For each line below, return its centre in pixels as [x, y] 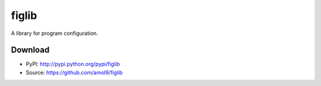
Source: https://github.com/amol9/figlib [74, 72]
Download [30, 50]
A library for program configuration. [54, 33]
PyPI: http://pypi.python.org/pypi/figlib [73, 64]
